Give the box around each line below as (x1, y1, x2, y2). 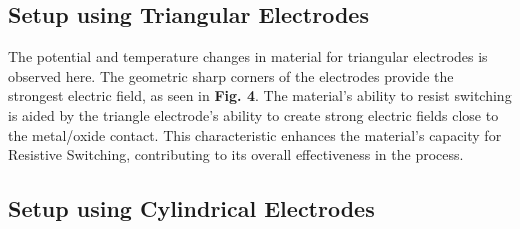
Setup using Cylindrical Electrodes (8, 193, 375, 224)
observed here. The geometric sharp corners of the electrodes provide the (8, 65, 454, 86)
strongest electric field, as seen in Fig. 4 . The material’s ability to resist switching (8, 85, 512, 106)
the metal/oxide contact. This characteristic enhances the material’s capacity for (8, 124, 502, 145)
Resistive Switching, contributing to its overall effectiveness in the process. (8, 144, 464, 165)
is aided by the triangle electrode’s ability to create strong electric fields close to (8, 104, 499, 125)
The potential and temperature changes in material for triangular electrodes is (8, 46, 488, 67)
